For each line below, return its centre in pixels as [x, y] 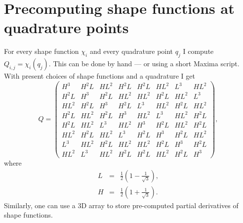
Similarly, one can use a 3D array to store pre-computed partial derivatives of [121, 205]
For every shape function [41, 51]
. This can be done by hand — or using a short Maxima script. [144, 64]
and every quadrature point [131, 51]
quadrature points [66, 27]
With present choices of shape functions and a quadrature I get [100, 76]
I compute [198, 51]
